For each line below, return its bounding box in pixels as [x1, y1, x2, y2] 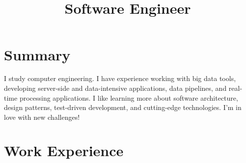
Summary [4, 45, 71, 65]
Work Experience [4, 140, 124, 161]
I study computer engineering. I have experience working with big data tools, [4, 73, 236, 83]
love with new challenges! [4, 111, 80, 122]
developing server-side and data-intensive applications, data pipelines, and [4, 82, 227, 93]
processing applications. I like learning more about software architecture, [19, 92, 238, 103]
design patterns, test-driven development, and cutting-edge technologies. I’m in [4, 102, 242, 112]
